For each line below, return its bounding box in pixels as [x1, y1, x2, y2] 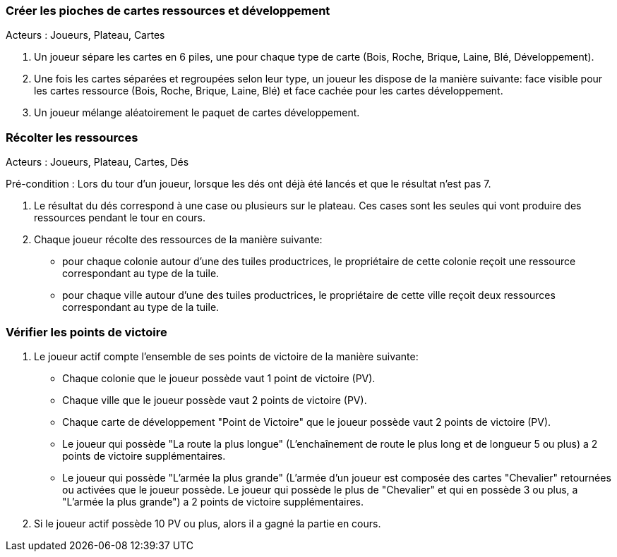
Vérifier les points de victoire [6, 324, 167, 339]
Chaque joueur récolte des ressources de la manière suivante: [34, 233, 323, 246]
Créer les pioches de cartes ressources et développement [6, 4, 330, 18]
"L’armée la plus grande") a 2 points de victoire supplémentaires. [62, 495, 364, 508]
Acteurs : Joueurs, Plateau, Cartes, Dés [6, 156, 189, 169]
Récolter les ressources [6, 130, 138, 145]
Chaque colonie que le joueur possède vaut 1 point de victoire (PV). [62, 372, 376, 384]
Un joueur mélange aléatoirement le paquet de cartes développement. [34, 106, 360, 119]
